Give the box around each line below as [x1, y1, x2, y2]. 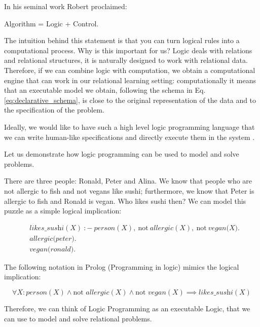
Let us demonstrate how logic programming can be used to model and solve [4, 149, 239, 159]
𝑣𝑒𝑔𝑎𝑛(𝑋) [208, 224, 238, 232]
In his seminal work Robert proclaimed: [4, 1, 127, 11]
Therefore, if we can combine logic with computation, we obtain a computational [4, 64, 255, 75]
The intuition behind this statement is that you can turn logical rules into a [4, 35, 240, 46]
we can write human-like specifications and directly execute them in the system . [4, 131, 255, 142]
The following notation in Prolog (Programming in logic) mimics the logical [4, 261, 239, 272]
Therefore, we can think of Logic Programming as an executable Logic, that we [4, 303, 250, 313]
